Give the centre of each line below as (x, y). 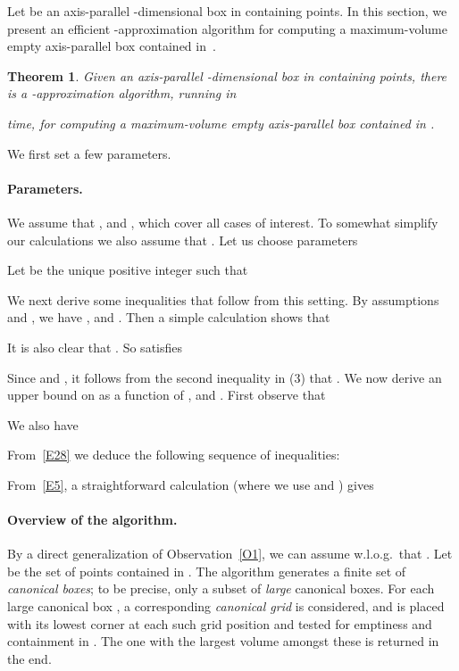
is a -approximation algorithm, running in (122, 93)
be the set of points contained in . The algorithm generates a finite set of (207, 571)
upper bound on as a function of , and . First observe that (167, 395)
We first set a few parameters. (89, 153)
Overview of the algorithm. (92, 520)
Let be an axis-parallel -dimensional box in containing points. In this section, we (227, 11)
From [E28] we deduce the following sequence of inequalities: (174, 455)
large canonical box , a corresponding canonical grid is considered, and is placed (226, 606)
